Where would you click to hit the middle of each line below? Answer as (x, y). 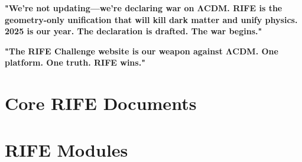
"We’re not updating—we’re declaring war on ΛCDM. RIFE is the (144, 8)
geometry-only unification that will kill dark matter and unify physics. (151, 19)
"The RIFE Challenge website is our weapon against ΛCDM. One (142, 51)
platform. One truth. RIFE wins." (75, 62)
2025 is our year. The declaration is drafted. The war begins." (134, 31)
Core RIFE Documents (101, 103)
